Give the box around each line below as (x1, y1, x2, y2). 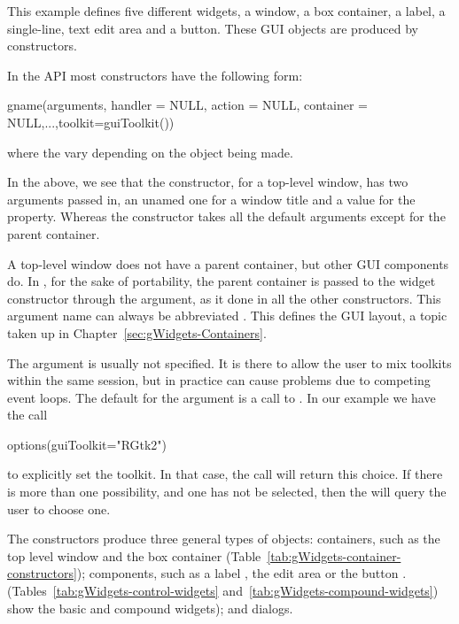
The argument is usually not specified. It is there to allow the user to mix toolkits (7, 353, 452, 372)
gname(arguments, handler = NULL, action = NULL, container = (7, 96, 368, 114)
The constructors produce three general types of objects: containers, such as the (7, 529, 440, 548)
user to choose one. (7, 499, 111, 518)
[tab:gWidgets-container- (267, 546, 401, 565)
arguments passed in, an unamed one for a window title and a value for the (7, 189, 416, 208)
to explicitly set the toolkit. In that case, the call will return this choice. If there (7, 465, 443, 483)
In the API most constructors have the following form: (7, 65, 303, 84)
